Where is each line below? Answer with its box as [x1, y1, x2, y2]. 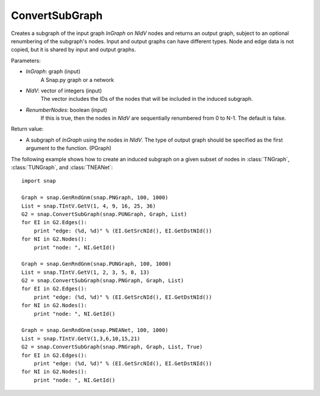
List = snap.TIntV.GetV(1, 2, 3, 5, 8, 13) [21, 269, 150, 276]
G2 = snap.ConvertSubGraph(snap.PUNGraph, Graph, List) [21, 210, 187, 218]
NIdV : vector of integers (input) [25, 87, 102, 94]
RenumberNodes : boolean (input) [25, 106, 108, 113]
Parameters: [11, 57, 41, 64]
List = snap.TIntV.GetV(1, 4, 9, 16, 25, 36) [21, 202, 156, 209]
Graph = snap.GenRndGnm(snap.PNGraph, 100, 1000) [21, 194, 169, 201]
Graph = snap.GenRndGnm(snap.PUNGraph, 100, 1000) [21, 261, 172, 267]
